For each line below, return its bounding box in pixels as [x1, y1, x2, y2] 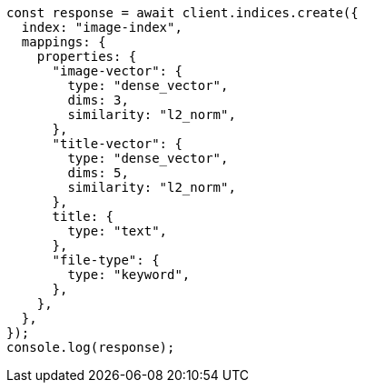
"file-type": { [52, 253, 160, 267]
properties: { [36, 49, 137, 64]
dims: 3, [67, 93, 129, 107]
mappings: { [21, 35, 106, 49]
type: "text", [67, 224, 168, 238]
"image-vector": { [52, 64, 182, 78]
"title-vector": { [52, 136, 182, 151]
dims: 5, [67, 165, 129, 180]
